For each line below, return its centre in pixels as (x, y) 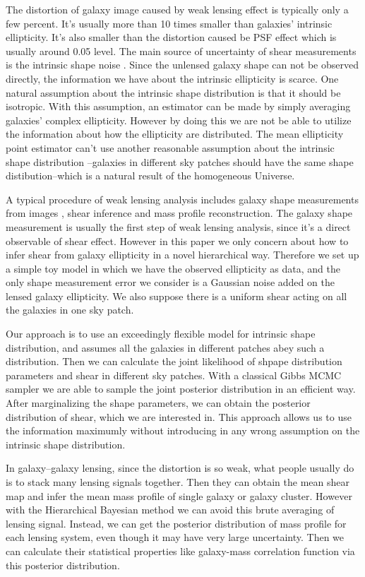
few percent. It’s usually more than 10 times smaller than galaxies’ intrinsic (169, 23)
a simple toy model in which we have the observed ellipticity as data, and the (173, 268)
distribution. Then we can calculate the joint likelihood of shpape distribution (174, 361)
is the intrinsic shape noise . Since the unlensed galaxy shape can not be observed (182, 65)
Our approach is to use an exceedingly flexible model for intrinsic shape (161, 334)
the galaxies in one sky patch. (70, 310)
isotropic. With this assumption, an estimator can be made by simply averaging (178, 106)
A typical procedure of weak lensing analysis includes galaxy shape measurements (182, 199)
